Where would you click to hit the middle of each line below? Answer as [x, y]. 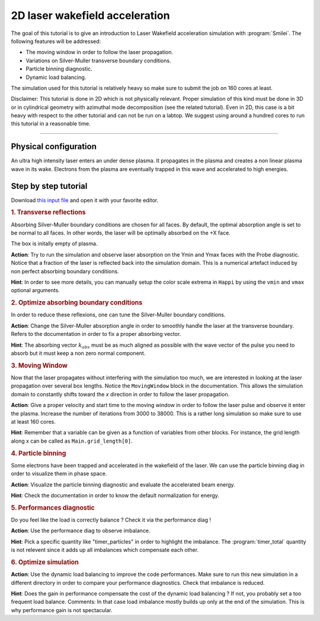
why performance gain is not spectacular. [62, 610]
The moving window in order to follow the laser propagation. [99, 52]
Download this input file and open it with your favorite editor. [85, 200]
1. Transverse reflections [48, 212]
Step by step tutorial [49, 186]
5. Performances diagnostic [53, 508]
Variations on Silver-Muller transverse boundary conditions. [98, 60]
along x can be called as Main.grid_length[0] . [72, 441]
